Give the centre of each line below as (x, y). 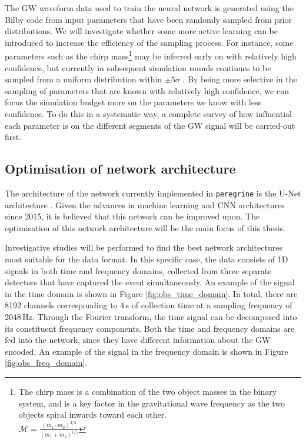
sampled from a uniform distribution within (84, 79)
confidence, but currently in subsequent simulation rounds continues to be (138, 67)
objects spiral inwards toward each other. (93, 414)
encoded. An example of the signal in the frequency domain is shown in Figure (147, 351)
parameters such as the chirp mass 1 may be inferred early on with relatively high (151, 55)
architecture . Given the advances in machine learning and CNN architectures (145, 204)
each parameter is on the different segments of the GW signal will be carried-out (150, 125)
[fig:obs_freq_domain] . (46, 363)
